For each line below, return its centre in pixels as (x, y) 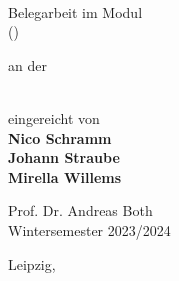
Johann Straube (64, 157)
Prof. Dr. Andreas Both (80, 210)
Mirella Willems (65, 176)
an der (27, 64)
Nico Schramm (60, 137)
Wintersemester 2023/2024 (89, 229)
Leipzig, (32, 263)
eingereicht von (54, 117)
